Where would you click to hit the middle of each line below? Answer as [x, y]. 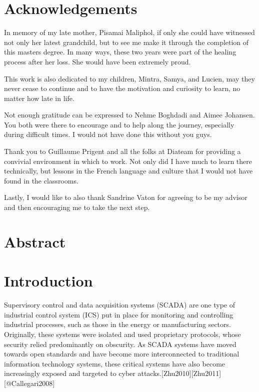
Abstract [35, 241]
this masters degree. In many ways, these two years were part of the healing [120, 52]
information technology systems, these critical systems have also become [115, 363]
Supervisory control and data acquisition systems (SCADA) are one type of [119, 305]
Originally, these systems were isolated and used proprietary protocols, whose [122, 334]
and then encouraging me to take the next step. [77, 207]
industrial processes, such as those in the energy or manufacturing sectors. [117, 324]
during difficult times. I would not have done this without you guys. [108, 134]
